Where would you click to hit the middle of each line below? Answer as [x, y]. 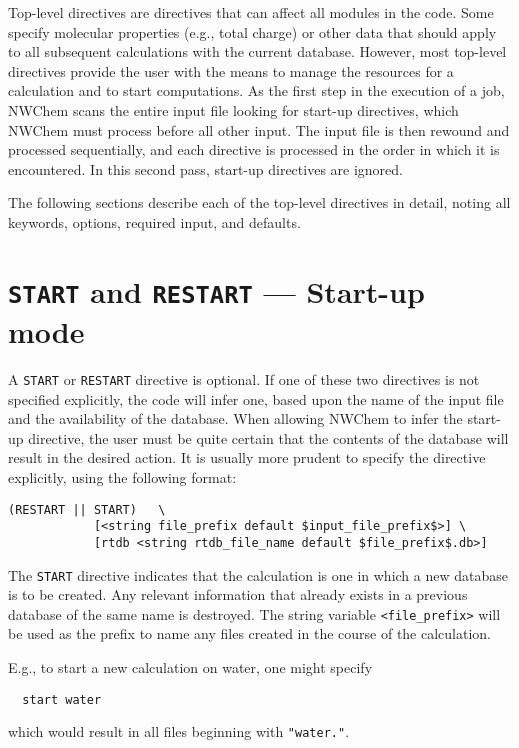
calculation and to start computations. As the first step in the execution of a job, [256, 90]
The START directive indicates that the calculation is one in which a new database [258, 574]
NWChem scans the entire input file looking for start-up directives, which [233, 109]
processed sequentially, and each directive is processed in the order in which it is [254, 149]
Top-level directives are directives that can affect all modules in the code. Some [251, 12]
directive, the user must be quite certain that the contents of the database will [268, 437]
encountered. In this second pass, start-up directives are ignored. [205, 168]
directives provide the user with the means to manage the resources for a [231, 70]
